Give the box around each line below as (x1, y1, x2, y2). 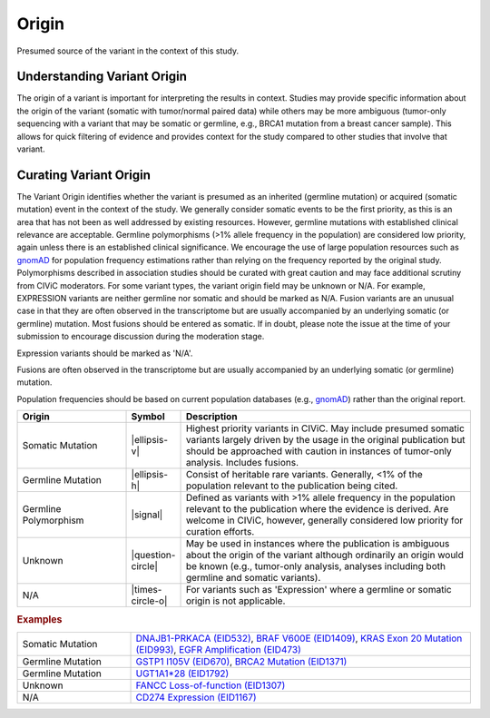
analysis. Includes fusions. (185, 457, 299, 469)
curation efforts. (185, 526, 255, 538)
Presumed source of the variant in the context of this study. (16, 45, 240, 56)
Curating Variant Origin (16, 167, 152, 182)
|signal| (131, 508, 163, 521)
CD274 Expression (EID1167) (135, 691, 258, 703)
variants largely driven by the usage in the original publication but (185, 434, 466, 447)
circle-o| (131, 595, 168, 607)
